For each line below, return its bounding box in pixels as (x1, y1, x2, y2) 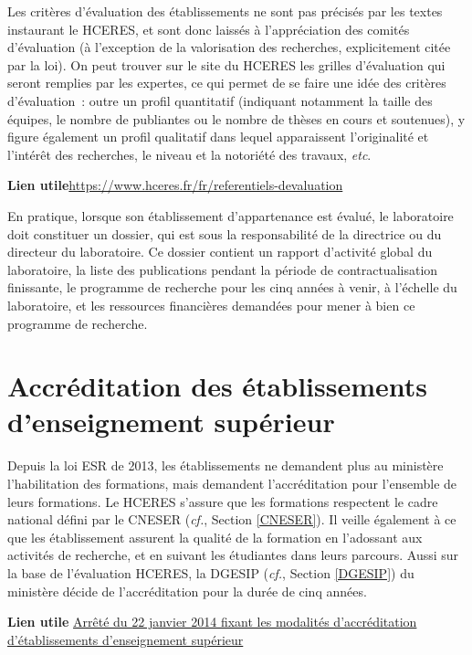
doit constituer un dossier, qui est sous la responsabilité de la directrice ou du (7, 224, 442, 243)
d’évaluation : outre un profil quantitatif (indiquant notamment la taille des (7, 90, 433, 110)
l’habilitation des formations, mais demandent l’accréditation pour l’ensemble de (7, 474, 457, 492)
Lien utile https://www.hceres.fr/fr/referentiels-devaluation (7, 175, 343, 195)
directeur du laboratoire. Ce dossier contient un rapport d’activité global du (7, 242, 433, 261)
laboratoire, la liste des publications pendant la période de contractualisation (7, 259, 438, 279)
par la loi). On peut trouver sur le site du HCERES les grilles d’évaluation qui (7, 55, 446, 74)
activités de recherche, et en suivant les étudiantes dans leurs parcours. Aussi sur (7, 545, 459, 565)
